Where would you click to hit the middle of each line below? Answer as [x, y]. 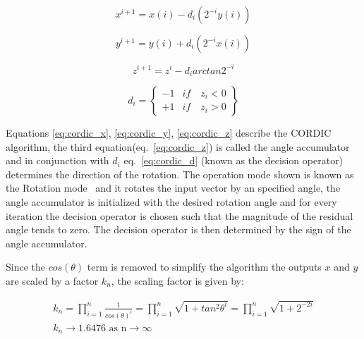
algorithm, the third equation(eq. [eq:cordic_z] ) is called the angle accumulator [178, 146]
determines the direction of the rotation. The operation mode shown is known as [180, 174]
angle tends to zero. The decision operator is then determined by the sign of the [178, 229]
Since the [25, 267]
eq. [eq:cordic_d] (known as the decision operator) [233, 160]
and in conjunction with [57, 160]
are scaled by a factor [52, 280]
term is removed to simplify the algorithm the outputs [204, 267]
